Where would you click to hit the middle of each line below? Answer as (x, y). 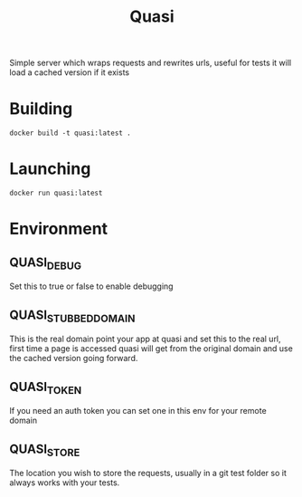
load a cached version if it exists (69, 72)
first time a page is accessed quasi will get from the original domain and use (151, 349)
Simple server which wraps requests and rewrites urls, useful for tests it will (151, 63)
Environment (59, 229)
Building (41, 109)
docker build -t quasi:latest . (70, 133)
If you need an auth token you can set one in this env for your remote (138, 411)
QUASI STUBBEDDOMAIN (72, 316)
